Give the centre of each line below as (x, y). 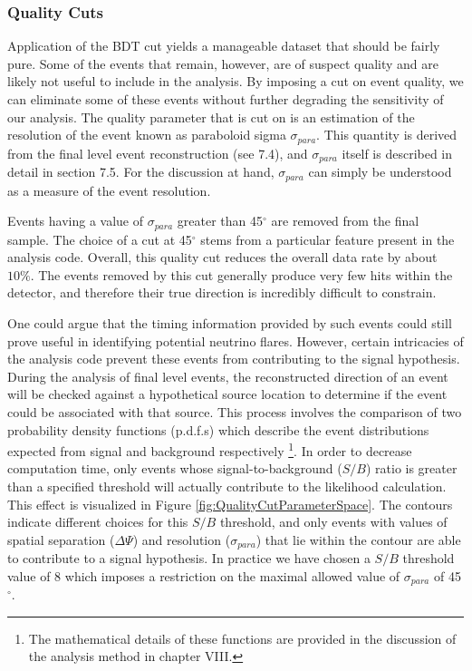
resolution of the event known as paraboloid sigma (147, 135)
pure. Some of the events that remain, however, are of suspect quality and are (223, 63)
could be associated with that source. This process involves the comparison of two (235, 411)
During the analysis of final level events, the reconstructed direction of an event (228, 376)
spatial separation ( (61, 539)
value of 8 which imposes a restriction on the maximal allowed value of (204, 575)
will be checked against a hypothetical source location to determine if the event (227, 394)
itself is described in (397, 153)
